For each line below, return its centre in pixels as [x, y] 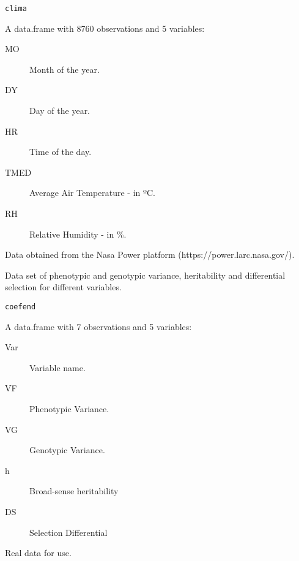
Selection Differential [68, 532]
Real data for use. [38, 553]
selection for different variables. [63, 287]
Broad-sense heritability [74, 491]
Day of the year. [60, 111]
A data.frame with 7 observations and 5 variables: [98, 326]
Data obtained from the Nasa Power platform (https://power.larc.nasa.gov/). [150, 254]
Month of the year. [65, 69]
